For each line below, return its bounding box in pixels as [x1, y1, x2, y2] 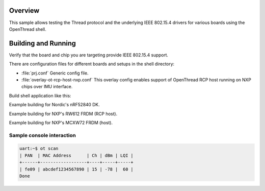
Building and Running [9, 39, 76, 48]
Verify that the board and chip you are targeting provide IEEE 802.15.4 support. [9, 52, 169, 58]
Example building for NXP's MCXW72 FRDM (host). [9, 119, 113, 125]
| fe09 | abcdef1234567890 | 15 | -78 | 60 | [19, 167, 133, 172]
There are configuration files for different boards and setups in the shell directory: [9, 61, 175, 67]
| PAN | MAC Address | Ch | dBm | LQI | [19, 152, 133, 158]
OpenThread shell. [9, 26, 47, 32]
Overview [9, 6, 40, 15]
